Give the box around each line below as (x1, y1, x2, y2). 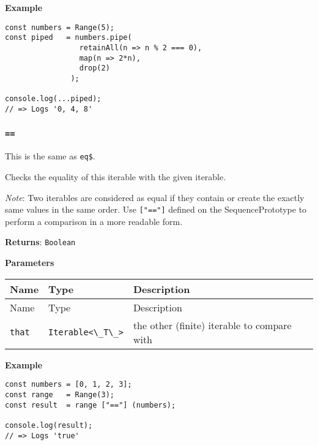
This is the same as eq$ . (5, 150, 95, 162)
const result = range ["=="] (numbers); (5, 400, 176, 409)
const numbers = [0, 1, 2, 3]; (5, 380, 132, 389)
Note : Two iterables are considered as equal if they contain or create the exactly (5, 191, 305, 203)
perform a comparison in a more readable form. (5, 215, 183, 227)
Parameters (5, 256, 54, 269)
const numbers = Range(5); (5, 23, 114, 32)
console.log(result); (5, 420, 93, 430)
